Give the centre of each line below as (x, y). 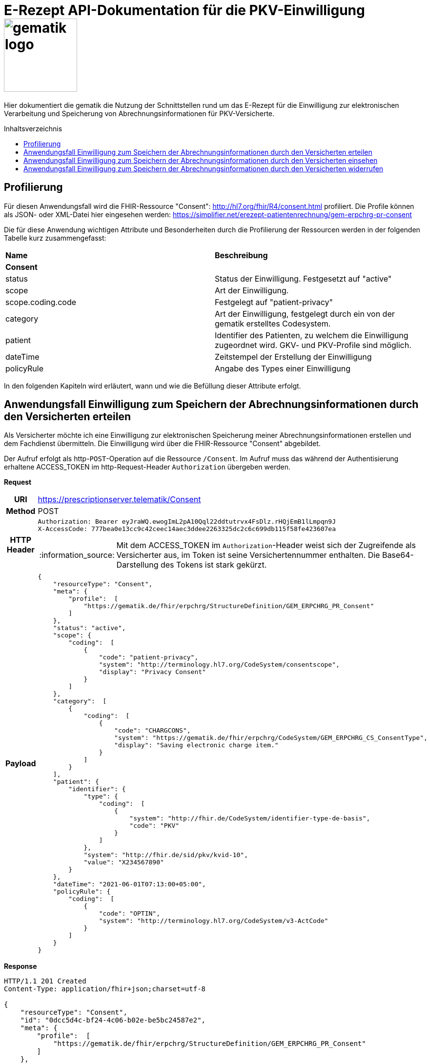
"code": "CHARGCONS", (153, 731)
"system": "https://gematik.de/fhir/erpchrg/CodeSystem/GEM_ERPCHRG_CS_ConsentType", (271, 738)
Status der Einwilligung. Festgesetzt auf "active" (303, 278)
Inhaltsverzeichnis (33, 128)
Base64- (398, 555)
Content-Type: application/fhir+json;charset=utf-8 (105, 989)
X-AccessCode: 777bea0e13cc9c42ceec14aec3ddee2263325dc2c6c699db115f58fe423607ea (187, 529)
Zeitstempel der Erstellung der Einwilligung (293, 357)
